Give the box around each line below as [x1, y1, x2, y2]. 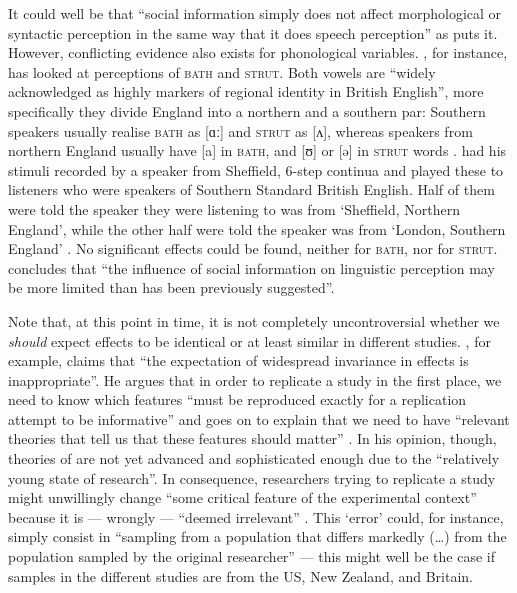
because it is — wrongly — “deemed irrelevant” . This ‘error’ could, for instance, [8, 506, 504, 527]
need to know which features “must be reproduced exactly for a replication [8, 389, 467, 410]
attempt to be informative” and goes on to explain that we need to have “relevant [8, 408, 510, 429]
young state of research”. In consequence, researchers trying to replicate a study [8, 467, 496, 488]
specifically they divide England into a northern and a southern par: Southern [8, 100, 486, 121]
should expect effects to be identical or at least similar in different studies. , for [8, 330, 491, 351]
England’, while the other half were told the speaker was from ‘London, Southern [8, 218, 506, 239]
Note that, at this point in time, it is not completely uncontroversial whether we [8, 310, 500, 331]
